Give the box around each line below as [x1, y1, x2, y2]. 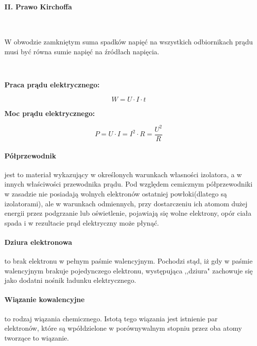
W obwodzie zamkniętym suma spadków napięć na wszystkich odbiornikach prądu [4, 37, 253, 47]
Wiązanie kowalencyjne [4, 294, 85, 305]
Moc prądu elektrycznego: [4, 108, 95, 118]
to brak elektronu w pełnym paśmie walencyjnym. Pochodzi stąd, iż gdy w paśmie [4, 256, 253, 266]
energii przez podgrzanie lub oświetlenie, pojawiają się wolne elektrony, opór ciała [4, 208, 252, 218]
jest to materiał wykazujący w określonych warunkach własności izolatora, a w [4, 169, 242, 179]
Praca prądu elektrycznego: [4, 79, 100, 90]
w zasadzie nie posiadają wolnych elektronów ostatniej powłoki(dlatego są [4, 188, 227, 198]
